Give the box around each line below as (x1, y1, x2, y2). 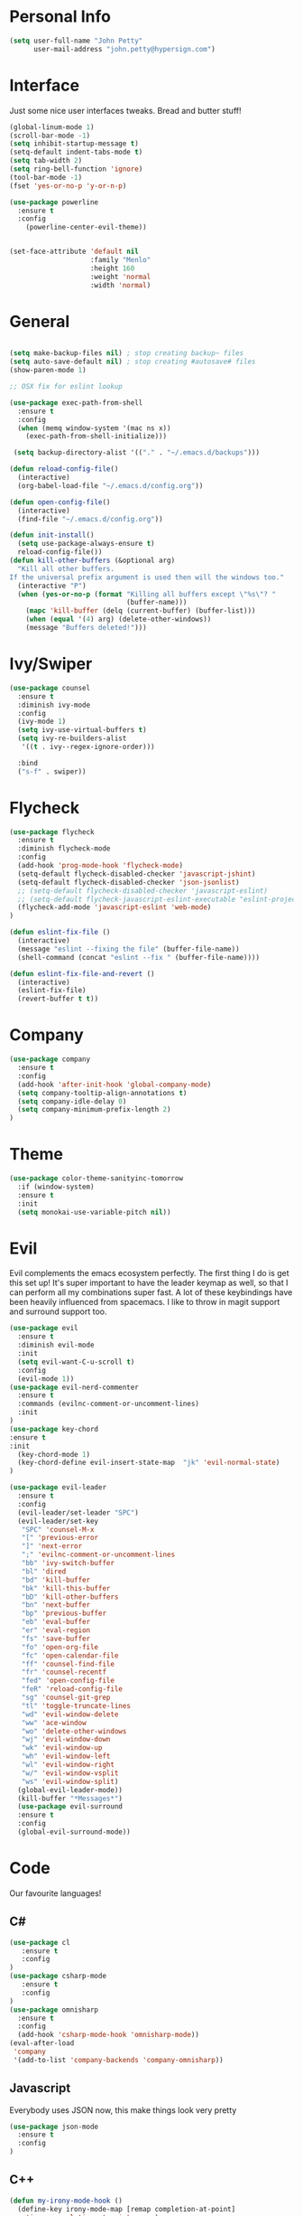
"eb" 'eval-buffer (21, 1618, 91, 1627)
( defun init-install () (9, 531, 95, 540)
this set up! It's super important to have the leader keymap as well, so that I (9, 1277, 289, 1289)
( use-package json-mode (9, 2122, 99, 2131)
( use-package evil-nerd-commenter (9, 1383, 140, 1392)
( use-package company (9, 1055, 91, 1064)
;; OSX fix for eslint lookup (9, 382, 124, 391)
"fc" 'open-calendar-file (21, 1651, 119, 1660)
